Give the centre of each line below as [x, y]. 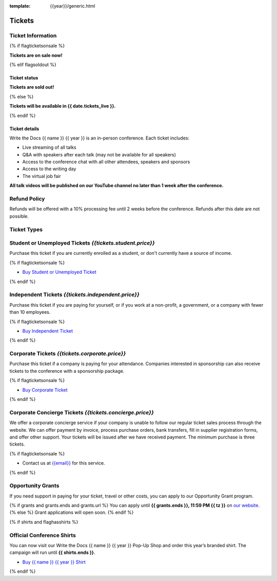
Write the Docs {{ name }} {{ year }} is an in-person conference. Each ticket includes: [100, 138]
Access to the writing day [49, 169]
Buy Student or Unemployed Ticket [60, 272]
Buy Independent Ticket [48, 331]
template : [20, 6]
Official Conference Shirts [43, 535]
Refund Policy [27, 199]
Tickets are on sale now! [36, 55]
